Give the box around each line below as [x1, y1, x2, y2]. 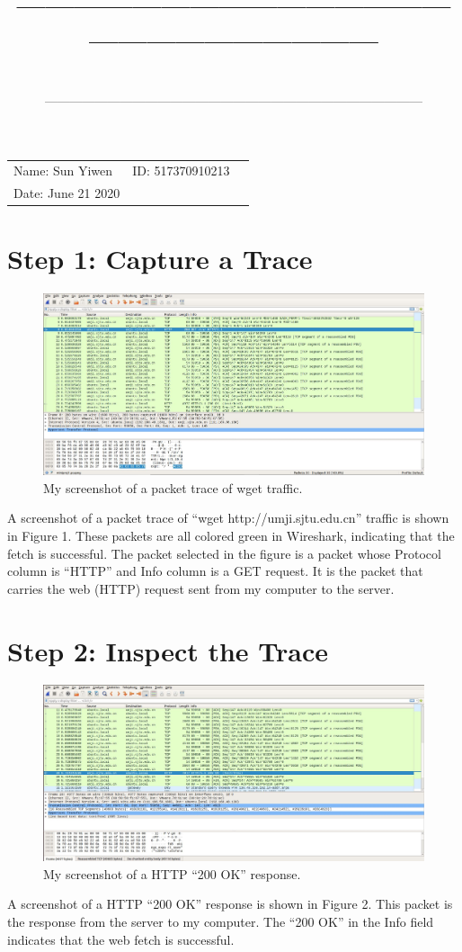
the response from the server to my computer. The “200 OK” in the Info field [7, 912, 434, 931]
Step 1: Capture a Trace [7, 240, 313, 277]
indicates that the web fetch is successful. [7, 930, 235, 948]
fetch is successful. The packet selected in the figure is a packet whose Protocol [7, 543, 441, 562]
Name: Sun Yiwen [13, 161, 113, 180]
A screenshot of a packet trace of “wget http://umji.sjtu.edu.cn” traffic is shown [7, 508, 449, 527]
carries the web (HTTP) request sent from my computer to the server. [7, 579, 395, 597]
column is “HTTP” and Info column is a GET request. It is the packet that [7, 561, 423, 580]
